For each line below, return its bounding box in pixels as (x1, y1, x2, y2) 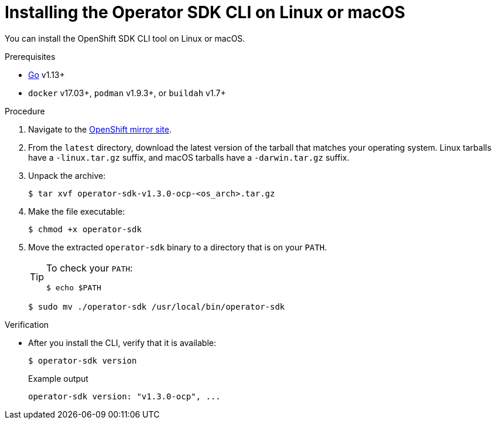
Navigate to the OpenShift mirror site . (28, 124, 172, 134)
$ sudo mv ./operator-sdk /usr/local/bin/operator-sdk (28, 301, 285, 311)
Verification (5, 319, 49, 330)
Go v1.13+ (28, 69, 65, 80)
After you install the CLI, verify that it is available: (28, 337, 217, 348)
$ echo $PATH (46, 283, 101, 292)
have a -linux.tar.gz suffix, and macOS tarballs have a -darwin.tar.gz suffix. (28, 152, 350, 162)
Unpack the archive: (28, 170, 106, 181)
